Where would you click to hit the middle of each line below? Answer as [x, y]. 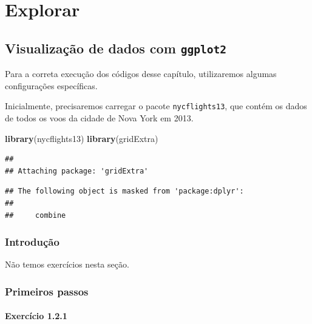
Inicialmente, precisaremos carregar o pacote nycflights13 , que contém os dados [156, 106]
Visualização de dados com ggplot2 [116, 48]
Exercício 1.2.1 [36, 316]
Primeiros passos [47, 291]
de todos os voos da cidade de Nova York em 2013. [99, 118]
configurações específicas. [51, 85]
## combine [36, 215]
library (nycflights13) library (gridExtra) [82, 138]
